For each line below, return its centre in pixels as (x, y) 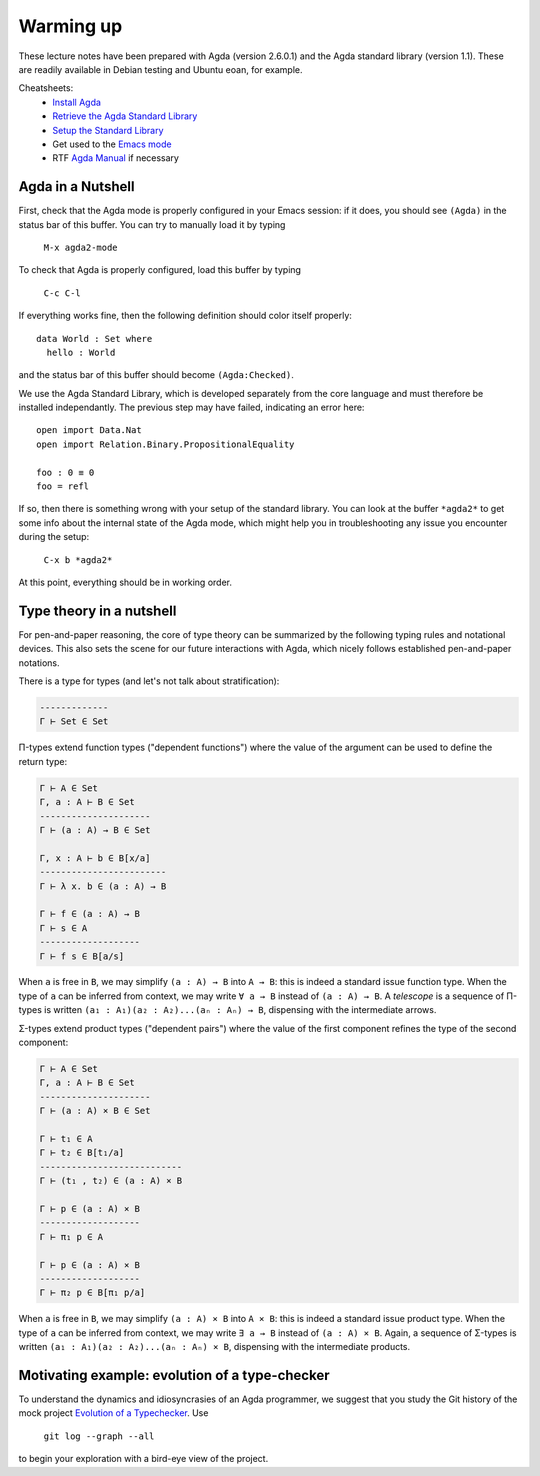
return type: (43, 761)
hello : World (81, 352)
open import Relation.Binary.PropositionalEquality (165, 444)
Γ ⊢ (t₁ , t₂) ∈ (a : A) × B (111, 1181)
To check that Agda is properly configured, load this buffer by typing (160, 270)
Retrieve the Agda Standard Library (125, 116)
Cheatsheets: (46, 88)
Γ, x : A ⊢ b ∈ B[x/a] (95, 858)
